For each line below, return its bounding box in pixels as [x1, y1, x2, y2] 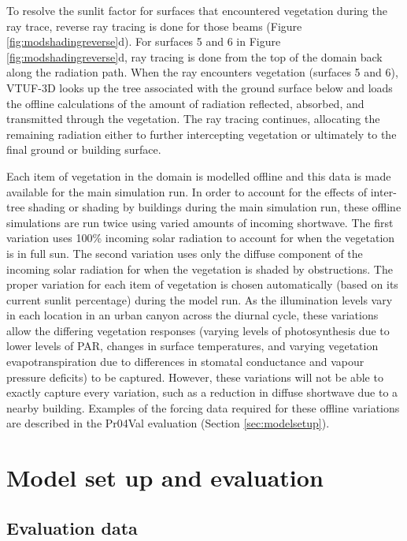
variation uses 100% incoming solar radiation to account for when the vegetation [6, 229, 395, 246]
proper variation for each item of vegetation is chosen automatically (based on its [6, 276, 398, 293]
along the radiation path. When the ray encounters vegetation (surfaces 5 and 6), [6, 64, 398, 80]
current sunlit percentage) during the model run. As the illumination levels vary [6, 291, 393, 308]
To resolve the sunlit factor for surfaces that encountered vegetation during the [6, 2, 387, 18]
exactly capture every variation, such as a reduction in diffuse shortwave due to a [6, 384, 398, 401]
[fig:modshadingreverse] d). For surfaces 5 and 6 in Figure [6, 33, 281, 50]
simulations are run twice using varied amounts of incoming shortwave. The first [6, 214, 394, 230]
